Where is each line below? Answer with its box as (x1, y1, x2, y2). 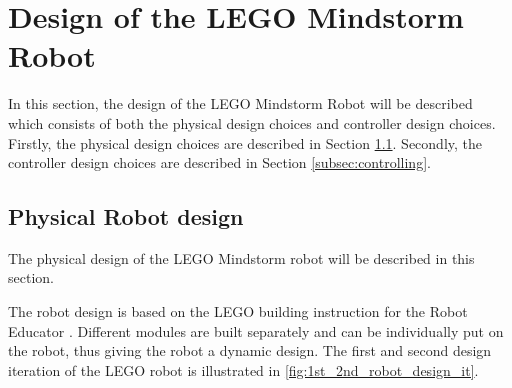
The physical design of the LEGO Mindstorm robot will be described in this (8, 247, 475, 268)
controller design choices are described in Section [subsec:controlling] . (8, 152, 431, 173)
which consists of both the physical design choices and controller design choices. (8, 112, 496, 133)
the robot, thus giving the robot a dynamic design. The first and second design (8, 340, 492, 361)
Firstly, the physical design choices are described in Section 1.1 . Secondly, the (8, 132, 483, 153)
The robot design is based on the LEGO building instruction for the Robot (8, 301, 468, 322)
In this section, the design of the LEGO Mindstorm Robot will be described (8, 93, 473, 114)
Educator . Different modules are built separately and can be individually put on (8, 320, 504, 341)
